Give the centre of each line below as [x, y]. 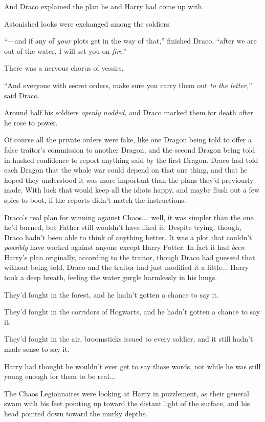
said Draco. [22, 95]
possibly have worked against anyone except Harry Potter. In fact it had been [125, 247]
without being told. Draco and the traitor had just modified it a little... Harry [127, 267]
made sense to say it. [37, 349]
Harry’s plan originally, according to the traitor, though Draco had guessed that [130, 257]
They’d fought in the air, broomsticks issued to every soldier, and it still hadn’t [129, 339]
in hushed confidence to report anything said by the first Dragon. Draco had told [131, 160]
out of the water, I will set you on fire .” [65, 50]
